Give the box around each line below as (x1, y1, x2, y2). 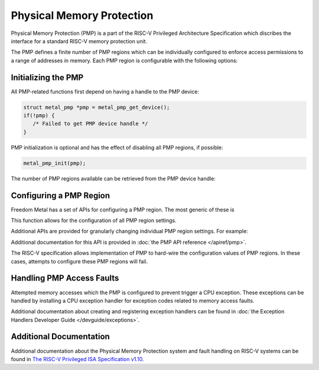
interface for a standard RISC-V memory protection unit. (11, 37, 148, 44)
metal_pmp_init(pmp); (23, 160, 86, 166)
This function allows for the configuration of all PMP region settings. (11, 217, 177, 224)
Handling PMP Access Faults (11, 273, 119, 284)
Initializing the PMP (11, 72, 84, 82)
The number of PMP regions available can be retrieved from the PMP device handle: (11, 175, 216, 182)
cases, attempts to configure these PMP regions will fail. (11, 258, 148, 265)
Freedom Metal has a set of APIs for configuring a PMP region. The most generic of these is (11, 206, 235, 213)
